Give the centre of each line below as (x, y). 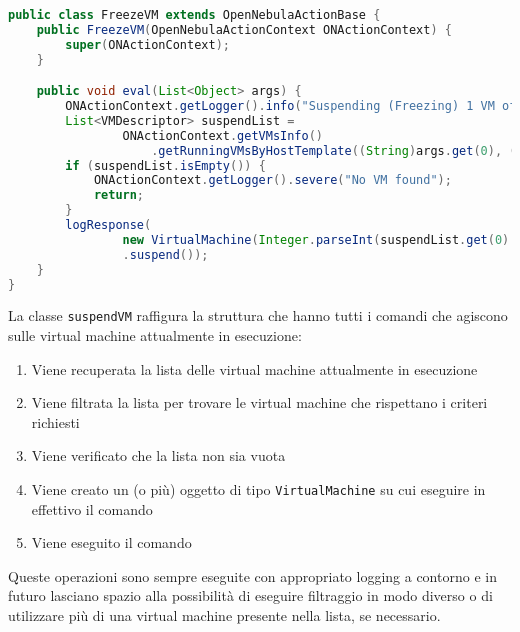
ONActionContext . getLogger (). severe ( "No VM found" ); (272, 180)
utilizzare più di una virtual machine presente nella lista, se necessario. (224, 615)
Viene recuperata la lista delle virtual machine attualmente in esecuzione (254, 368)
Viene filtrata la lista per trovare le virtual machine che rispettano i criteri (259, 402)
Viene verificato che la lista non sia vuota (158, 455)
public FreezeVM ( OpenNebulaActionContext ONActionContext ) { (244, 29)
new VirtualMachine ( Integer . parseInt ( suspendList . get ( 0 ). (319, 239)
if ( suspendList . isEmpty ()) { (165, 165)
